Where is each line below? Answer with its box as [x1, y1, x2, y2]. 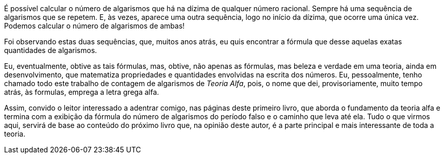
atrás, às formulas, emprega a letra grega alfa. [4, 88, 159, 96]
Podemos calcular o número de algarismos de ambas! [4, 21, 185, 30]
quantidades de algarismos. [4, 46, 97, 55]
